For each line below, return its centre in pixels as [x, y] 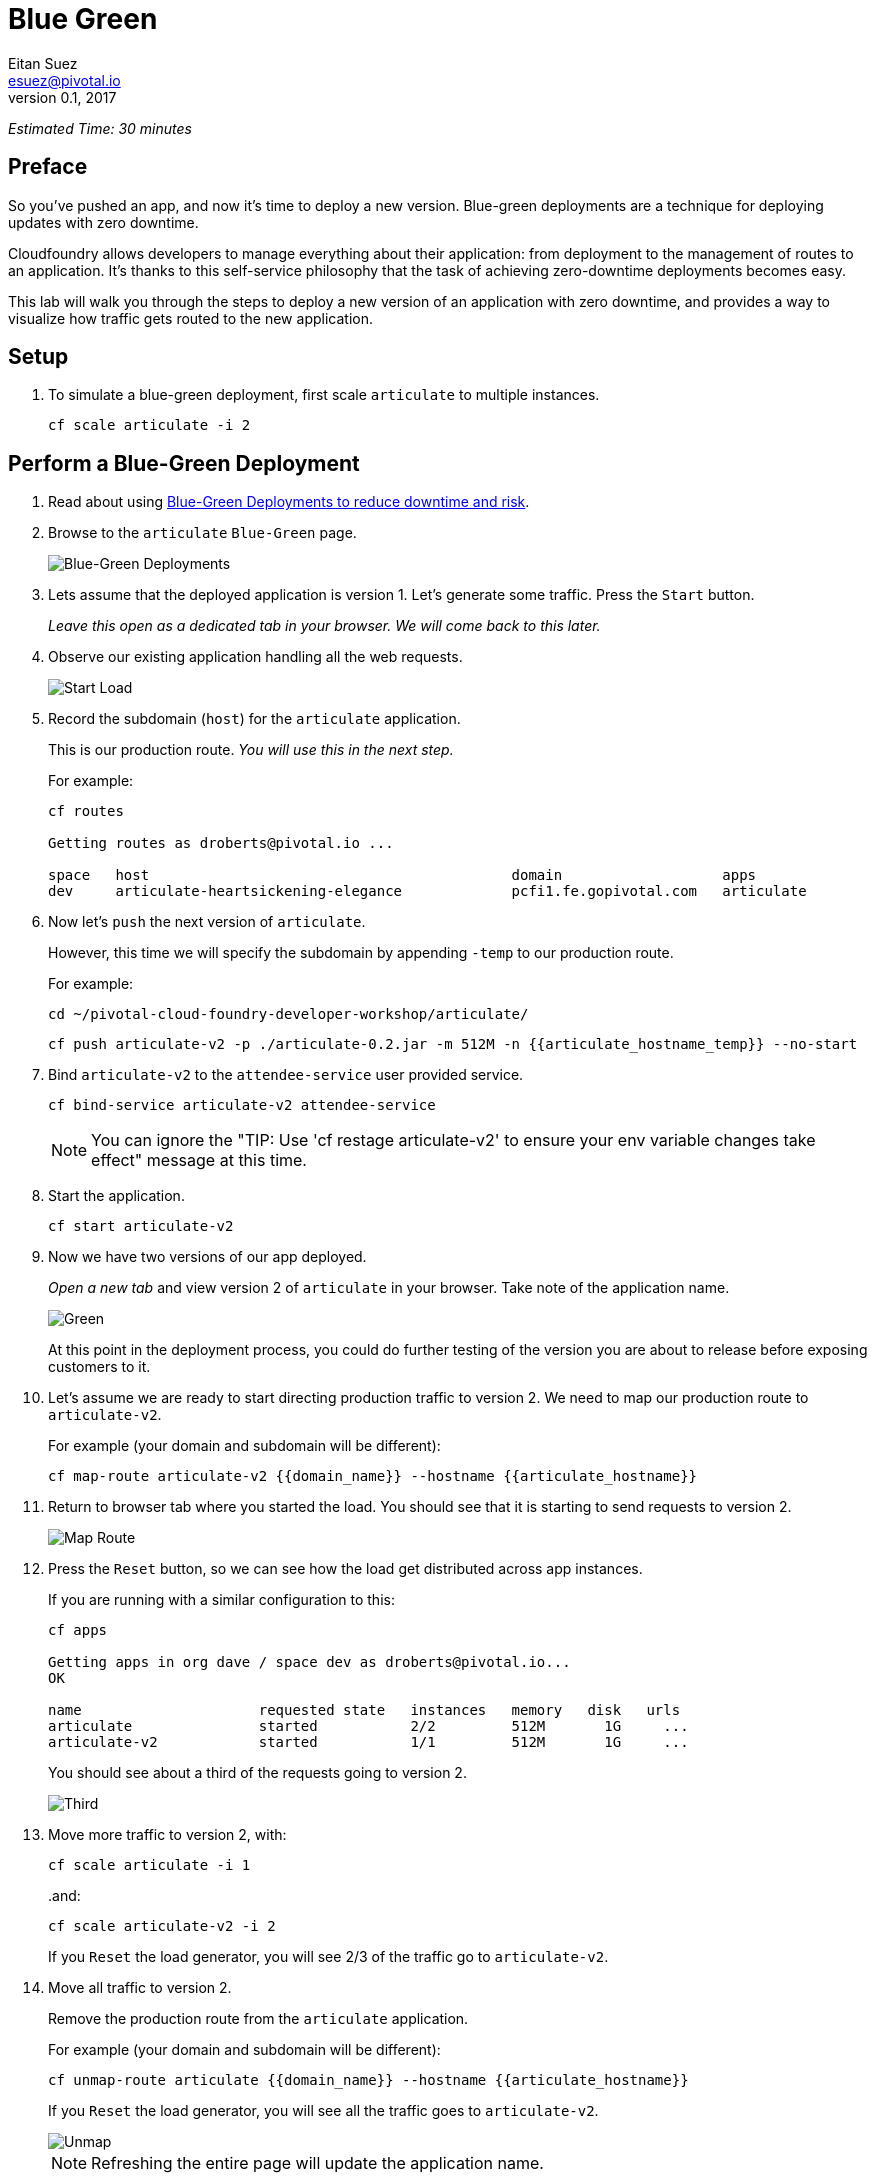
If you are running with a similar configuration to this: [221, 1600]
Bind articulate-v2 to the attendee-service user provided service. [286, 1075]
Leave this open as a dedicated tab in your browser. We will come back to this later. [324, 626]
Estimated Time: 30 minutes [100, 128]
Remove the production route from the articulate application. [258, 2019]
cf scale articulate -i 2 [149, 425]
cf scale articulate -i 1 [149, 1865]
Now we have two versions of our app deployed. [207, 1257]
